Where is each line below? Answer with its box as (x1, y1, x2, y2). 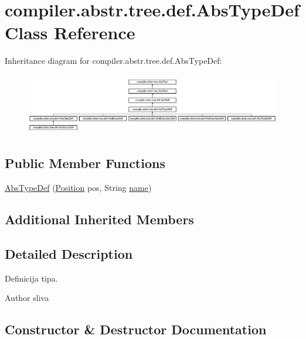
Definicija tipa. (5, 272, 58, 284)
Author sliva (5, 292, 49, 304)
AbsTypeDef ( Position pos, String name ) (5, 182, 152, 194)
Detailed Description (5, 244, 133, 262)
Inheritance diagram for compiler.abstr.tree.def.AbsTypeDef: (5, 54, 222, 67)
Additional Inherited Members (5, 210, 194, 228)
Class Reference (5, 20, 135, 44)
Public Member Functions (5, 154, 165, 172)
